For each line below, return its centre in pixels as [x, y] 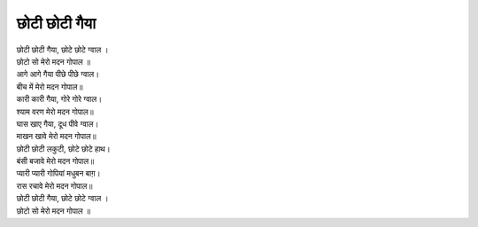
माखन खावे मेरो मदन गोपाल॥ [56, 137]
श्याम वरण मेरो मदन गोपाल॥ [55, 112]
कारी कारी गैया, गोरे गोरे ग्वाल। [59, 99]
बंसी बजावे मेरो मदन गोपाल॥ [55, 161]
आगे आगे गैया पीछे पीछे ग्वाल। [58, 74]
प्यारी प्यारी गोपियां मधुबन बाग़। [58, 174]
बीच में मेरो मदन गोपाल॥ [50, 86]
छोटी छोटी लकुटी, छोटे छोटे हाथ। [63, 149]
